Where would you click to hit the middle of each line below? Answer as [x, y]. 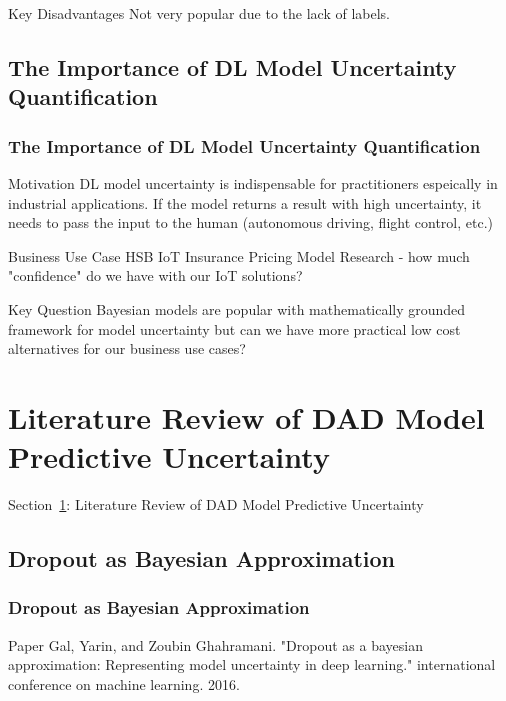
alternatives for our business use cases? [127, 348]
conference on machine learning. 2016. [124, 683]
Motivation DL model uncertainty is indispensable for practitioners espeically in [253, 182]
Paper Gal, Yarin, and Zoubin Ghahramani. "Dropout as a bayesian [215, 644]
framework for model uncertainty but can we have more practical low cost [234, 328]
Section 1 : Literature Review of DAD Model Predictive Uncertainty [216, 504]
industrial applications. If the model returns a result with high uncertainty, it [245, 202]
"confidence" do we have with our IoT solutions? [155, 275]
